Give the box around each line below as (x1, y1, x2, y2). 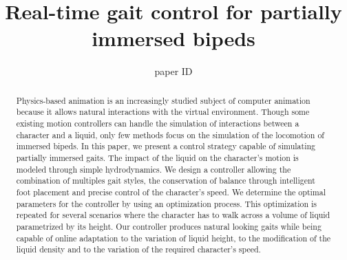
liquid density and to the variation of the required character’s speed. (16, 243, 261, 255)
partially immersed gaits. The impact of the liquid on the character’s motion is (16, 151, 299, 163)
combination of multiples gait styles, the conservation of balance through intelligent (16, 175, 315, 186)
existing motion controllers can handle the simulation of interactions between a (16, 118, 299, 129)
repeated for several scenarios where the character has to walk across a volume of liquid (16, 209, 330, 221)
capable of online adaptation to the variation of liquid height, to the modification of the (16, 232, 331, 243)
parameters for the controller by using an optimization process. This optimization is (16, 197, 317, 209)
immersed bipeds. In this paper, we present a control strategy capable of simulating (16, 140, 316, 152)
